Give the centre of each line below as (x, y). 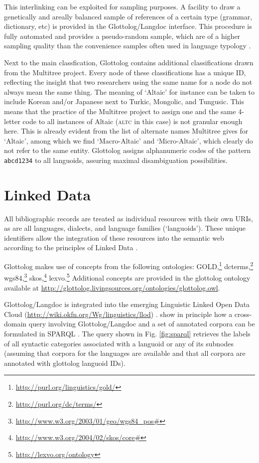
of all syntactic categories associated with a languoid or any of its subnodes (119, 343)
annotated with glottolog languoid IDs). (65, 363)
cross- (243, 314)
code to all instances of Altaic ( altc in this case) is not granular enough (132, 121)
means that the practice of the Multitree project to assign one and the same (120, 111)
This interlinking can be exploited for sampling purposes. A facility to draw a (122, 6)
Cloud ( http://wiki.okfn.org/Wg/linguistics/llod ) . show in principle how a (118, 314)
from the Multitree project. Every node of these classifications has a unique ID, (125, 72)
